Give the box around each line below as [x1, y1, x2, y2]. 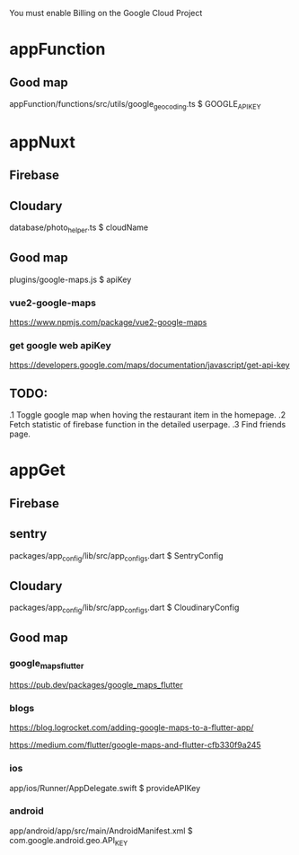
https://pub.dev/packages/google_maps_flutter [9, 679, 184, 690]
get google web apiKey [9, 339, 112, 352]
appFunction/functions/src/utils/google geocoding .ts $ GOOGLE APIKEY [9, 99, 262, 111]
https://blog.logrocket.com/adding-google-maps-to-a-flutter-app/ [9, 722, 254, 733]
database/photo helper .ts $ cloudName [9, 222, 149, 234]
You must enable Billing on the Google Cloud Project [9, 8, 203, 18]
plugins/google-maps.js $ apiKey [9, 274, 132, 285]
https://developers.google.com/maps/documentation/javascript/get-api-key [9, 359, 290, 371]
